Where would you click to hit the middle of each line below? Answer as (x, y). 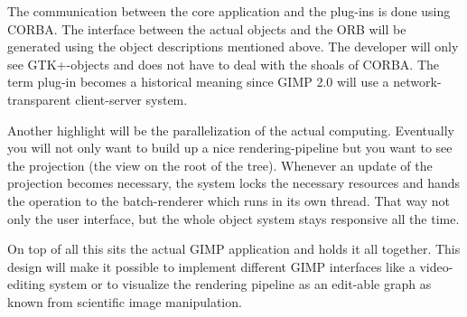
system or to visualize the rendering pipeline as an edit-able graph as (240, 284)
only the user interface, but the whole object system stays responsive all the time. (233, 218)
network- (417, 82)
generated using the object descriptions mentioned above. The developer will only (233, 47)
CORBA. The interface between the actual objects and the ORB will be (207, 28)
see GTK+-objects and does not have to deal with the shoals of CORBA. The (223, 64)
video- (436, 266)
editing (27, 284)
